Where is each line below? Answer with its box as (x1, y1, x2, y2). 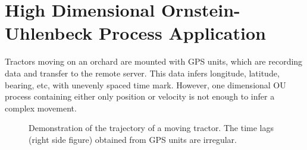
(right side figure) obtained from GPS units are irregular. (29, 133, 237, 145)
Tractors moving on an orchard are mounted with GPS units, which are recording (5, 55, 303, 68)
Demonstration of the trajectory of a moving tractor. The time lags (29, 122, 274, 134)
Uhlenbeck (5, 21, 93, 45)
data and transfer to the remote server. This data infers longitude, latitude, (5, 66, 280, 79)
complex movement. (5, 101, 77, 114)
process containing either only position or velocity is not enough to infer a (5, 90, 275, 103)
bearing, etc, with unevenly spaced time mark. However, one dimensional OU (5, 78, 286, 91)
